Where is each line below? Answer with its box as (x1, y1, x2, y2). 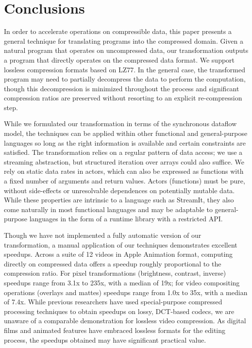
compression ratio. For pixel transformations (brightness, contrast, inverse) (4, 268, 226, 278)
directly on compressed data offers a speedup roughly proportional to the (4, 258, 221, 268)
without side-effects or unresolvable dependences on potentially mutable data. (4, 185, 235, 195)
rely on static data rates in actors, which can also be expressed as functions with (4, 166, 244, 176)
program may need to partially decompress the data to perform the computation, (4, 74, 246, 84)
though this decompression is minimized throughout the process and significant (4, 83, 239, 93)
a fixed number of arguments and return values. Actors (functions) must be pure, (4, 176, 245, 186)
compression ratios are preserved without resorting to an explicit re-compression (4, 93, 242, 103)
